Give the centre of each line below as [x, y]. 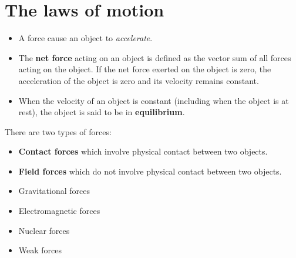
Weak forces [40, 250]
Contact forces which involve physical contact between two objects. [143, 151]
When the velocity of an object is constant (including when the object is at [154, 100]
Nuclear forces [44, 230]
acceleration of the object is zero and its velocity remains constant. [139, 80]
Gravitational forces [54, 191]
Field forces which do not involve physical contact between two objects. [150, 171]
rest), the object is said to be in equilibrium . [102, 112]
